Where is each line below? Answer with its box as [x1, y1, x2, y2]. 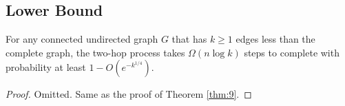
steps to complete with [244, 45, 339, 59]
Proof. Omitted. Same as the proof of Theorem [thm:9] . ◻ [6, 87, 252, 101]
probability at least [6, 60, 86, 74]
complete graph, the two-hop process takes [6, 45, 185, 59]
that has [171, 32, 207, 46]
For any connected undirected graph [6, 32, 158, 46]
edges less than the [236, 32, 315, 46]
